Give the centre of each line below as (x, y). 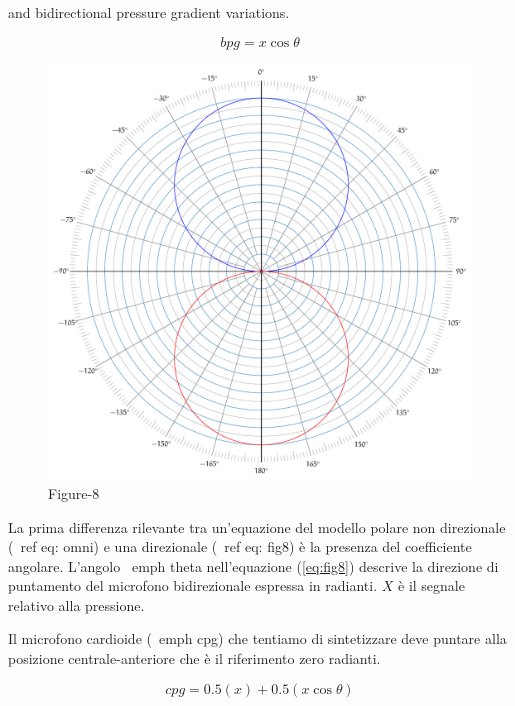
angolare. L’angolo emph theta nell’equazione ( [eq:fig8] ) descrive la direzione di (253, 565)
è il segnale (431, 585)
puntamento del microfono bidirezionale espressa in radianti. (193, 585)
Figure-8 (74, 492)
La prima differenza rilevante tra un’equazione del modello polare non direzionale (257, 526)
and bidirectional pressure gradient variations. (149, 12)
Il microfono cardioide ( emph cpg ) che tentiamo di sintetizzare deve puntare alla (257, 638)
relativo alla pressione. (76, 604)
